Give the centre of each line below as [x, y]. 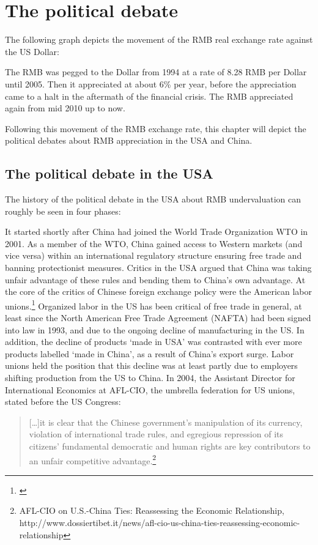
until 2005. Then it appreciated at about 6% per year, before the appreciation [151, 83]
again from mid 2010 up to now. [65, 108]
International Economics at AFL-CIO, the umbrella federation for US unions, [150, 389]
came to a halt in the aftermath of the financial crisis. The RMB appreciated [149, 96]
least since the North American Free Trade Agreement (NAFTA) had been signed [158, 318]
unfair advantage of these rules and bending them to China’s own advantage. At [155, 279]
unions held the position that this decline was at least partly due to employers [151, 365]
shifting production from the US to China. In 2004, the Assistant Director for [150, 378]
